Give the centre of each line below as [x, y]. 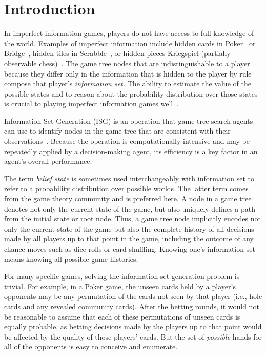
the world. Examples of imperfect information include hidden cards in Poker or [130, 43]
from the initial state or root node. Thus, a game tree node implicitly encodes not [132, 219]
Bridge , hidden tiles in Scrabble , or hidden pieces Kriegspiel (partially [117, 53]
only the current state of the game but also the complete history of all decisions [129, 228]
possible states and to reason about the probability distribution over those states [131, 93]
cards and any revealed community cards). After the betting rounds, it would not [132, 306]
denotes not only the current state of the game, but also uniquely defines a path [130, 208]
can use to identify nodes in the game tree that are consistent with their [117, 131]
